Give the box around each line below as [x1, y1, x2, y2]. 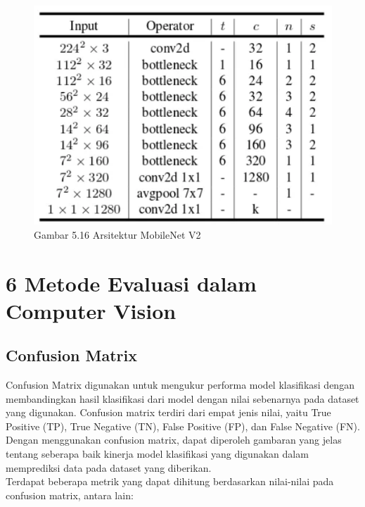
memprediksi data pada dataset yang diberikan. [6, 460, 212, 475]
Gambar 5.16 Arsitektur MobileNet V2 [34, 227, 201, 242]
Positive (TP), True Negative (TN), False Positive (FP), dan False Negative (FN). [6, 418, 360, 433]
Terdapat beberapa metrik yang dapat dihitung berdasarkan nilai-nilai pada [6, 474, 334, 489]
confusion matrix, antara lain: [6, 487, 134, 502]
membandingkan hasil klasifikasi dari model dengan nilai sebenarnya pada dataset [6, 391, 359, 406]
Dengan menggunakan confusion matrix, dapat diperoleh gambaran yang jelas [6, 432, 342, 447]
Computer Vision [6, 296, 177, 325]
